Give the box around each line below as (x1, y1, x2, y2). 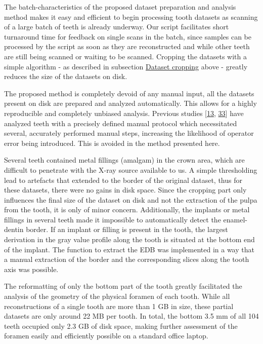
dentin (4, 224, 24, 235)
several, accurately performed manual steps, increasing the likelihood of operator (4, 128, 254, 138)
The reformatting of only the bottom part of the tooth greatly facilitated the (4, 281, 242, 291)
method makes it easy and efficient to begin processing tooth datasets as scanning (4, 11, 258, 22)
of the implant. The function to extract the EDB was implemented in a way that (4, 244, 254, 254)
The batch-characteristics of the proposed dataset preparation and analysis (4, 2, 236, 12)
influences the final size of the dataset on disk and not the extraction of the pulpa (4, 194, 257, 205)
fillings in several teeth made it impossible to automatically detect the (4, 214, 221, 224)
